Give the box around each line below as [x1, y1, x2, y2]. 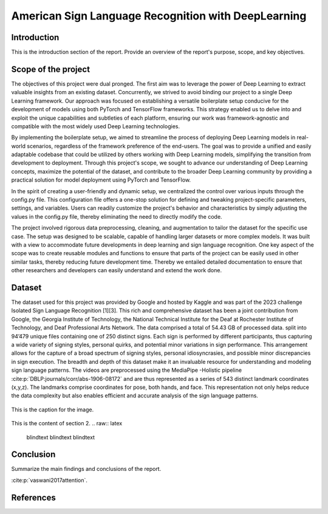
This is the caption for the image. [11, 406, 94, 413]
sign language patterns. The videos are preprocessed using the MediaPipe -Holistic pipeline [11, 366, 242, 374]
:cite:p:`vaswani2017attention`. [11, 476, 88, 484]
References [11, 492, 56, 502]
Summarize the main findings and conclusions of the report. [11, 465, 162, 473]
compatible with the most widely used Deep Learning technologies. [11, 122, 180, 130]
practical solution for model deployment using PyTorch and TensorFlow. [11, 176, 191, 183]
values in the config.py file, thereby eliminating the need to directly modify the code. [11, 213, 222, 220]
